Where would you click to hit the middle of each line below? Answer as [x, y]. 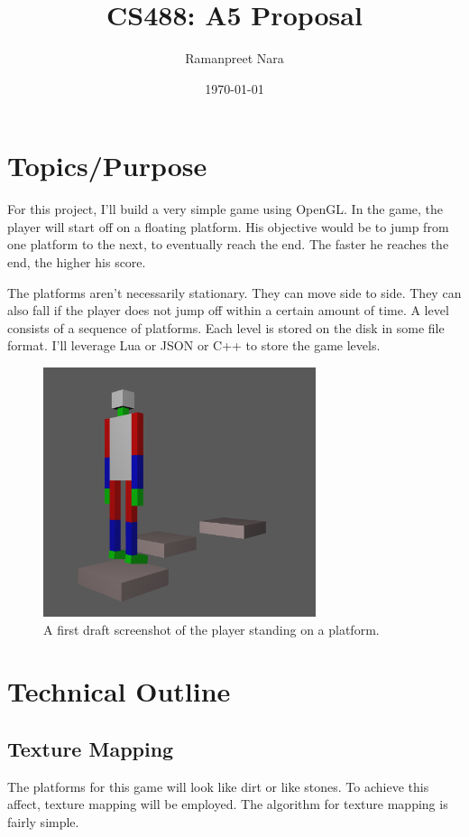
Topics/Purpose [107, 166]
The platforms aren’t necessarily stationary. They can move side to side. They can [234, 292]
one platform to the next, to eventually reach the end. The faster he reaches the [228, 244]
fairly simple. [43, 822]
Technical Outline [119, 691]
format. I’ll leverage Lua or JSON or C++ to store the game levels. [194, 345]
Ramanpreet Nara [234, 58]
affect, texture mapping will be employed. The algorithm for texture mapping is [228, 804]
